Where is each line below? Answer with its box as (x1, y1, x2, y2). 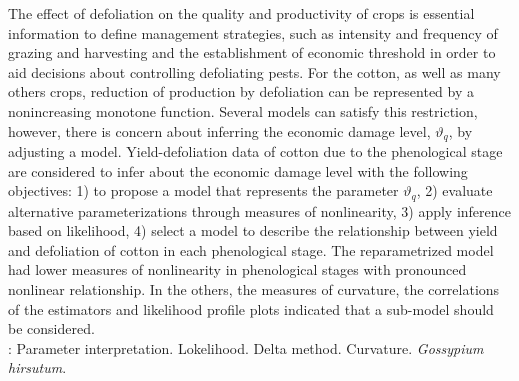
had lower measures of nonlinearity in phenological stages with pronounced (8, 259, 467, 280)
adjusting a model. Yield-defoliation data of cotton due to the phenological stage (8, 141, 503, 162)
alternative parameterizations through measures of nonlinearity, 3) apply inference (8, 200, 511, 221)
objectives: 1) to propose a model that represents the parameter (8, 180, 399, 201)
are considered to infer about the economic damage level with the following (8, 160, 468, 181)
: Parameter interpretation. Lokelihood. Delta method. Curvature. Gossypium (8, 337, 484, 358)
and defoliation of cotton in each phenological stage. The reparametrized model (8, 239, 494, 260)
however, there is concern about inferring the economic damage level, (8, 120, 431, 141)
